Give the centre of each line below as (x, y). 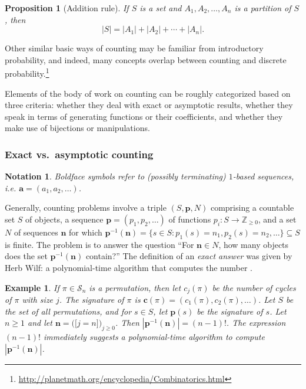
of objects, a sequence (64, 219)
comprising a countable (252, 207)
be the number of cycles (254, 287)
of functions (190, 219)
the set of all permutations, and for (68, 311)
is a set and (161, 8)
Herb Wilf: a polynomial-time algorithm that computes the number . (129, 267)
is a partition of (263, 8)
